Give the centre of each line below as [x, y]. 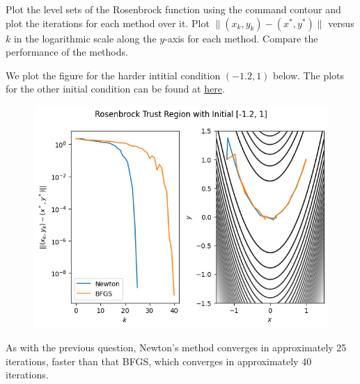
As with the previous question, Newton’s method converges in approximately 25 [176, 347]
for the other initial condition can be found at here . [115, 89]
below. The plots [309, 75]
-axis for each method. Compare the [241, 38]
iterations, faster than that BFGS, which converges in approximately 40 [159, 361]
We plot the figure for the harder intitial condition [113, 75]
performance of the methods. [67, 52]
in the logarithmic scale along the [85, 38]
